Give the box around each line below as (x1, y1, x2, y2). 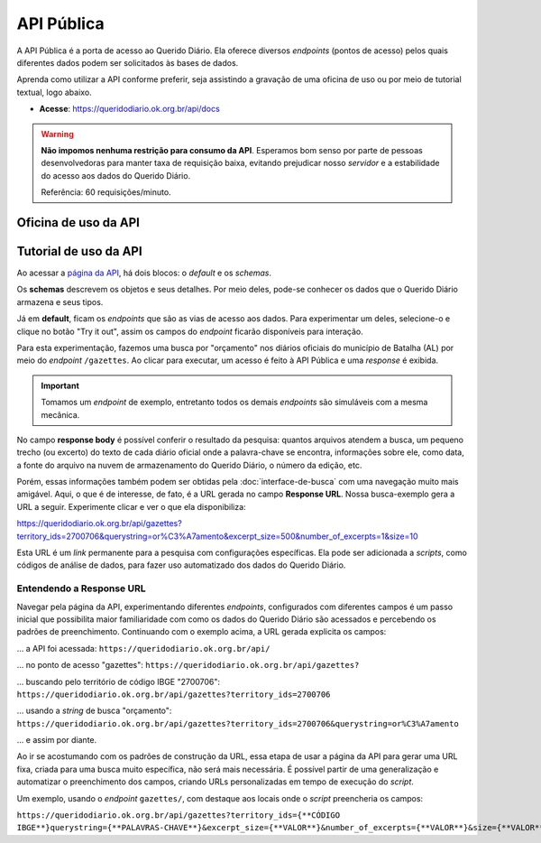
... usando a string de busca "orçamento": (16, 705, 172, 717)
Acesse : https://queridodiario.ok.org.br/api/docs (39, 104, 220, 115)
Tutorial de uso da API (16, 244, 143, 259)
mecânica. (41, 409, 80, 420)
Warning (41, 128, 74, 139)
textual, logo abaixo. (16, 87, 92, 97)
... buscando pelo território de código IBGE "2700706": (16, 676, 221, 687)
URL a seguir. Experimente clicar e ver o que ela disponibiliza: (16, 501, 247, 512)
